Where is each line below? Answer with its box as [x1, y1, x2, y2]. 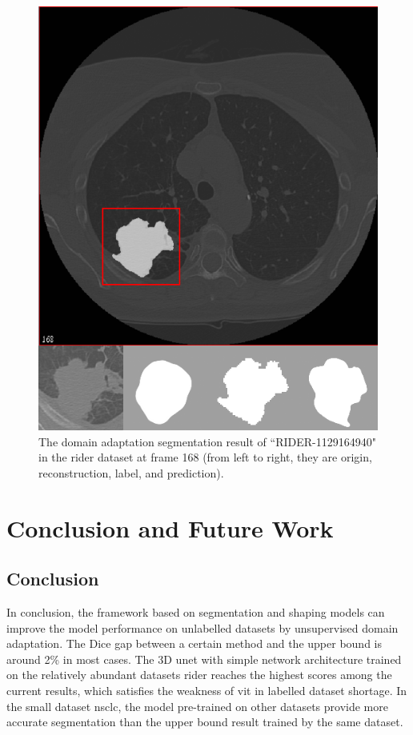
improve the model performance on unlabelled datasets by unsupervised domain [6, 619, 399, 636]
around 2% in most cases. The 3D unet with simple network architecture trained [6, 650, 402, 667]
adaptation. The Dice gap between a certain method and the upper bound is [6, 635, 382, 652]
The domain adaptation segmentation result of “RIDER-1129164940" [38, 433, 376, 449]
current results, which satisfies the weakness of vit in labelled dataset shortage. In [6, 681, 407, 698]
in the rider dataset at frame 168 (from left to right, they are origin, [38, 449, 372, 465]
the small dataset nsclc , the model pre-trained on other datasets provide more [6, 697, 388, 714]
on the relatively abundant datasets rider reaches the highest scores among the [6, 666, 392, 683]
